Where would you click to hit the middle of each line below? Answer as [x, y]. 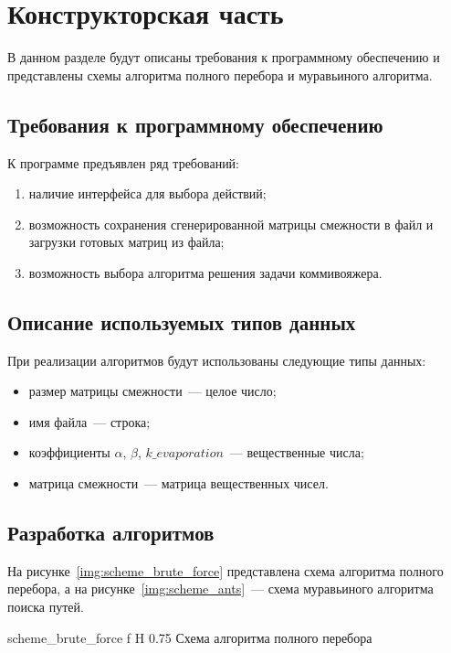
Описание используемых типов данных [182, 321]
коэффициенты [69, 452]
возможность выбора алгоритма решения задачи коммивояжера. [205, 272]
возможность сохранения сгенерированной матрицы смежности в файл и [231, 224]
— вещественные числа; [297, 452]
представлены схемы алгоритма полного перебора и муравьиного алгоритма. [220, 75]
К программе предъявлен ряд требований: [124, 162]
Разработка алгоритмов [111, 533]
